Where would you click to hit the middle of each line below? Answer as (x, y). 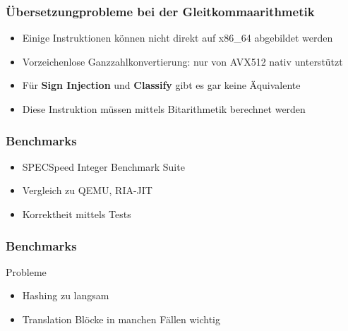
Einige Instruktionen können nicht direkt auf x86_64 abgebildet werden (178, 38)
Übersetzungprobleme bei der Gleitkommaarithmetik (160, 11)
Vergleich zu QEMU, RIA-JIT (87, 190)
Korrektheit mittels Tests (77, 214)
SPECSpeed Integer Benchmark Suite (103, 166)
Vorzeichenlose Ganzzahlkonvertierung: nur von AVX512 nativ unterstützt (182, 61)
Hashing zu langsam (66, 295)
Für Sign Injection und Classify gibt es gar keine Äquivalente (161, 85)
